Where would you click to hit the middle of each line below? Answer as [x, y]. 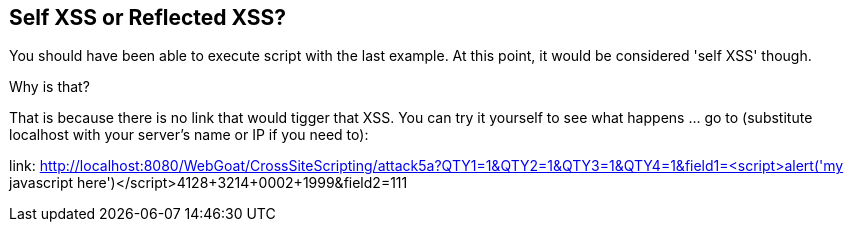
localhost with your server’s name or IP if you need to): [189, 135]
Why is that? [49, 87]
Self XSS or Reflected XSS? [148, 17]
